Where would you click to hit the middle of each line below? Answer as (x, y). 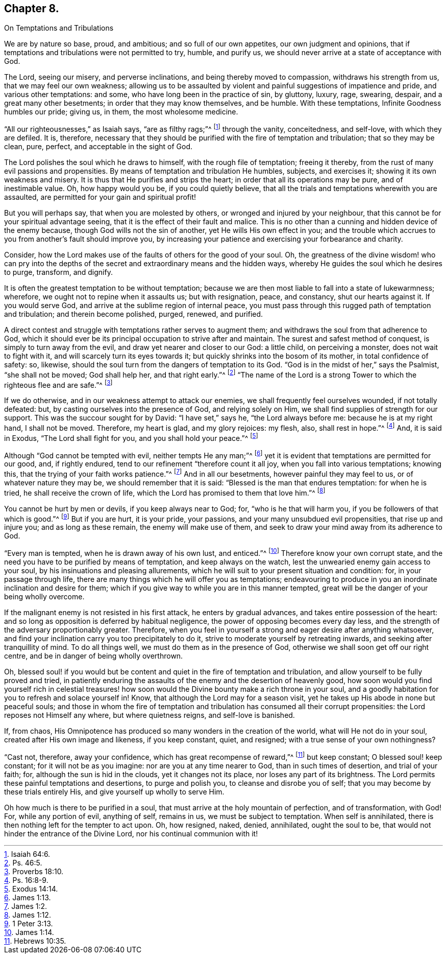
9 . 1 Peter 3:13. (29, 923)
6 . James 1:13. (28, 897)
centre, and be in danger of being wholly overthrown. (94, 656)
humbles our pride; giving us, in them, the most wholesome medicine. (121, 112)
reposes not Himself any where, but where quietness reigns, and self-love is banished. (150, 715)
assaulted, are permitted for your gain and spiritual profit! (100, 197)
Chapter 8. (32, 8)
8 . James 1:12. (28, 915)
